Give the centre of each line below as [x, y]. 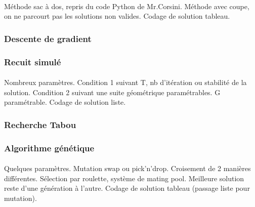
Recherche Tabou [40, 124]
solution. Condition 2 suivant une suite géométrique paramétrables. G [112, 92]
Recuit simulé [33, 61]
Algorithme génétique [49, 148]
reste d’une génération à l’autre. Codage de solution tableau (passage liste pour [127, 188]
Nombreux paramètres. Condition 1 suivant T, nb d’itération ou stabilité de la [125, 82]
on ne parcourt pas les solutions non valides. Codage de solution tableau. [117, 16]
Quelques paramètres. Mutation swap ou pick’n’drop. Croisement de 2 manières [127, 168]
